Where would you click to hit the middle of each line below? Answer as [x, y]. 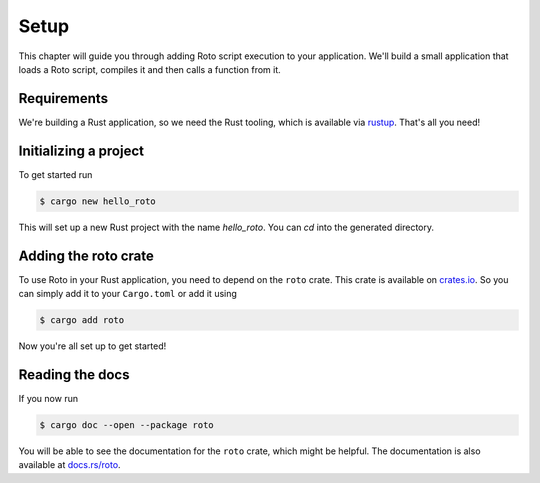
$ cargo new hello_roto [98, 201]
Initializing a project [81, 150]
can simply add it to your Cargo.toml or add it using [127, 294]
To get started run [55, 174]
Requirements [63, 98]
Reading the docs [74, 374]
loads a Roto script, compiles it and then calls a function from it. [150, 69]
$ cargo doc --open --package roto [126, 424]
